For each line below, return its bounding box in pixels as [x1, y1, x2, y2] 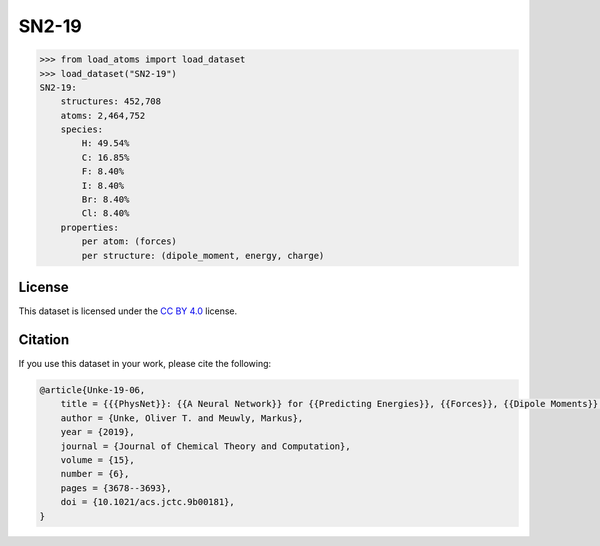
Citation [18, 331, 70, 348]
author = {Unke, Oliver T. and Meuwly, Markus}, [60, 412, 304, 424]
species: [60, 124, 104, 135]
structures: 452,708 [60, 96, 162, 107]
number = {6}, [60, 468, 130, 480]
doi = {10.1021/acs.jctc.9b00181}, [60, 496, 235, 508]
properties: [60, 221, 120, 233]
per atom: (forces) [81, 236, 177, 247]
